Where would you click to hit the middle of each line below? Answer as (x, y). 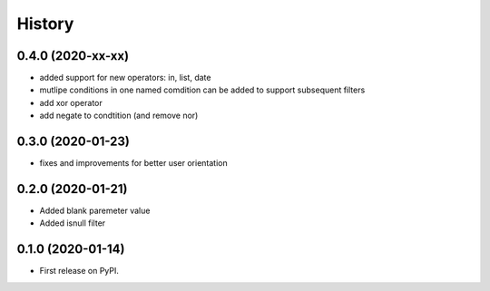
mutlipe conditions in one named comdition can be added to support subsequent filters (202, 90)
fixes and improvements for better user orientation (133, 163)
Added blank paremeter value (95, 211)
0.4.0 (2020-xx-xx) (73, 56)
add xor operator (71, 102)
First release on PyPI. (79, 271)
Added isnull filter (73, 223)
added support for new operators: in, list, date (125, 78)
